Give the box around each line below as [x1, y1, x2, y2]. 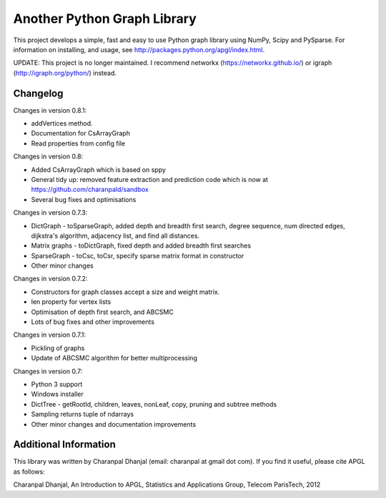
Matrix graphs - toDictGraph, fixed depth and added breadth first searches [31, 241, 252, 250]
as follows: [13, 467, 46, 476]
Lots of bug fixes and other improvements [31, 317, 155, 326]
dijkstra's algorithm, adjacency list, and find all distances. [31, 231, 200, 240]
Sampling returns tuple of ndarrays [31, 410, 134, 419]
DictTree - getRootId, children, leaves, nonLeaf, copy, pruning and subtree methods [31, 400, 277, 408]
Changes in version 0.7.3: [13, 208, 88, 217]
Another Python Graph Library [13, 11, 197, 26]
